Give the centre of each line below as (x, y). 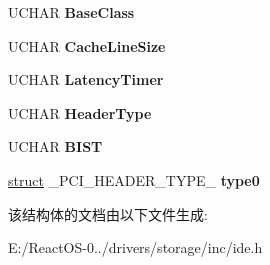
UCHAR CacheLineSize (87, 45)
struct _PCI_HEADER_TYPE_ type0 (134, 179)
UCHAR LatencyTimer (86, 79)
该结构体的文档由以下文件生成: (108, 213)
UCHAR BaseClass (71, 12)
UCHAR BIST (55, 146)
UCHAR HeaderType (80, 112)
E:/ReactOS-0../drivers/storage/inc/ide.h (135, 247)
